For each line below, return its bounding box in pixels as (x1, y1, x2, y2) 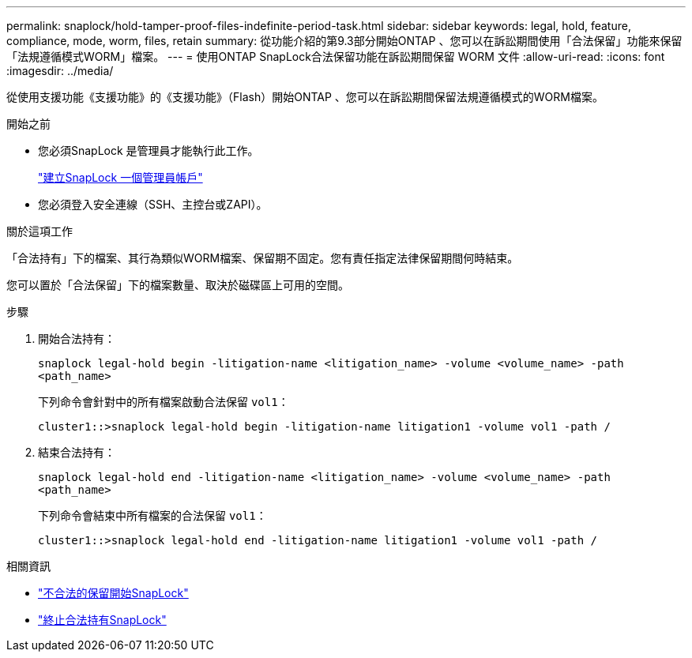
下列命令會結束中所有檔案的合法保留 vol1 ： (38, 509, 267, 522)
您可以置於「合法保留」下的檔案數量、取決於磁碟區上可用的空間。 (6, 278, 349, 291)
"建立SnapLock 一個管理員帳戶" (38, 171, 203, 184)
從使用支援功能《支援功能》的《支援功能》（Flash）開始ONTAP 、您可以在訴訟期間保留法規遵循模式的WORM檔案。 (6, 90, 604, 103)
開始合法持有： (38, 332, 115, 345)
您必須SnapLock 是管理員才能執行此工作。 (38, 144, 259, 157)
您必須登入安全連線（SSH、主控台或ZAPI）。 (38, 197, 268, 211)
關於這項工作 (6, 224, 73, 238)
